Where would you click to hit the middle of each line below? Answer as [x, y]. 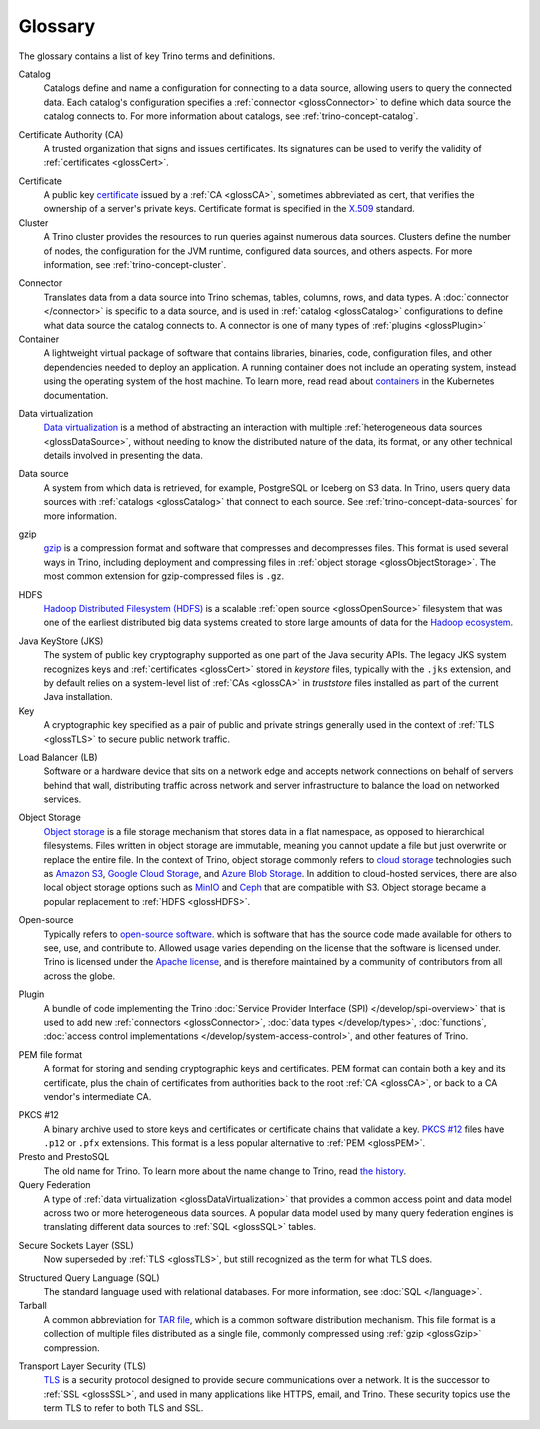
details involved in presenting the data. [123, 456]
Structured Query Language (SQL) [89, 1277]
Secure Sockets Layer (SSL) [76, 1245]
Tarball [32, 1306]
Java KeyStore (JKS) [61, 641]
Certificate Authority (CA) [71, 134]
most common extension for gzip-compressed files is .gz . [164, 576]
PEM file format [50, 1054]
